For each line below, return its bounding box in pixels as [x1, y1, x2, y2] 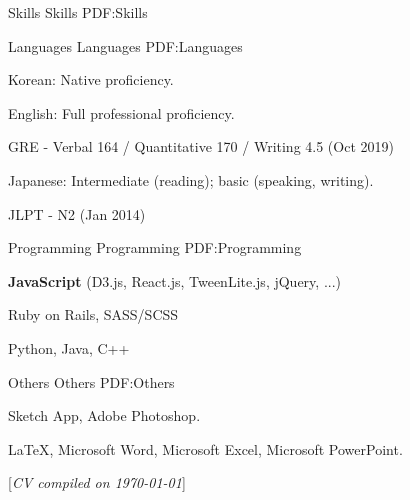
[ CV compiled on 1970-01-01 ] [8, 472, 186, 493]
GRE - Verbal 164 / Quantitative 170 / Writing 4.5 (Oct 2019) [8, 136, 394, 157]
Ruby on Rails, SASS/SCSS [8, 304, 179, 325]
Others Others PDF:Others [8, 371, 175, 392]
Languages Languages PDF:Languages [8, 35, 243, 56]
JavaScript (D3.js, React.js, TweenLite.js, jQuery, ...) [8, 270, 342, 291]
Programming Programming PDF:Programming [8, 237, 302, 258]
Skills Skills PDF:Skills [8, 2, 148, 22]
